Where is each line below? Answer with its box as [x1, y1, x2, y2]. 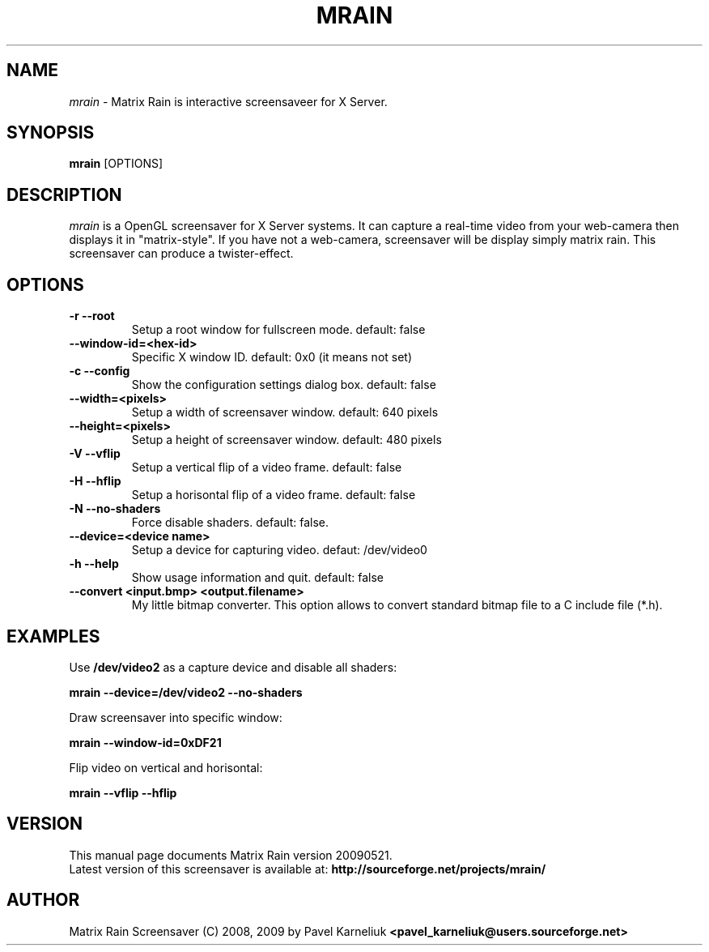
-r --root [69, 309, 115, 323]
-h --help [69, 557, 119, 571]
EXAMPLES [6, 625, 100, 647]
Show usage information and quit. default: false [131, 570, 384, 585]
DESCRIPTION [6, 184, 122, 205]
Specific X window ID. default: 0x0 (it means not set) [131, 350, 413, 365]
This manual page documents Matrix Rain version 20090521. [69, 847, 393, 862]
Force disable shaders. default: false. [131, 515, 329, 530]
